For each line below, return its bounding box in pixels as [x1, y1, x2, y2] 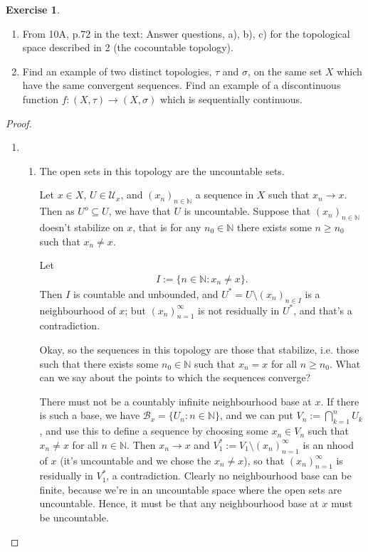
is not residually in [198, 302, 280, 317]
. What [329, 356, 361, 371]
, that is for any [132, 219, 201, 234]
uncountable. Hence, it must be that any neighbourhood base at [39, 496, 319, 511]
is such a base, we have [39, 408, 140, 423]
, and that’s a [293, 302, 352, 317]
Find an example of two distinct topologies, [22, 63, 212, 78]
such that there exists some [39, 356, 159, 371]
